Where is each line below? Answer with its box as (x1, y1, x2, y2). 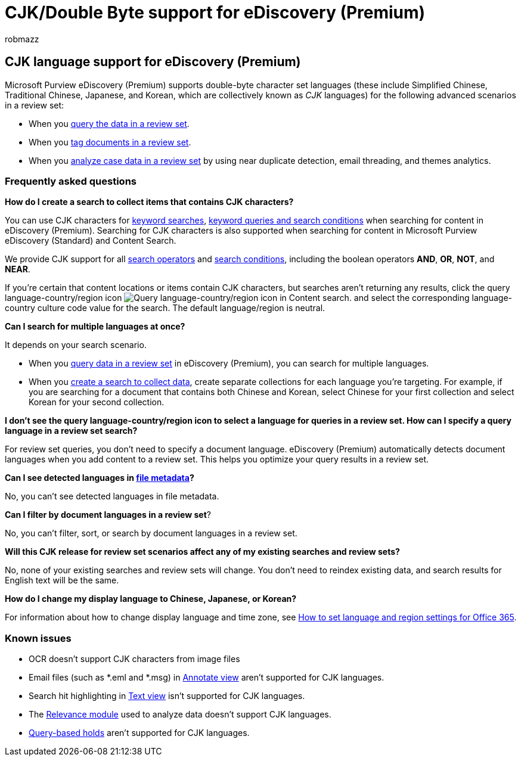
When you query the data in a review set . (29, 118, 190, 129)
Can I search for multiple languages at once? (5, 321, 185, 332)
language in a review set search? (5, 425, 138, 436)
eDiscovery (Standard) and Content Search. (5, 235, 176, 246)
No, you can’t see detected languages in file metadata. (5, 491, 219, 502)
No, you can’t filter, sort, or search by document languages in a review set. (5, 528, 297, 539)
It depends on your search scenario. (5, 340, 147, 350)
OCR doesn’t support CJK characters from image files (29, 654, 240, 664)
